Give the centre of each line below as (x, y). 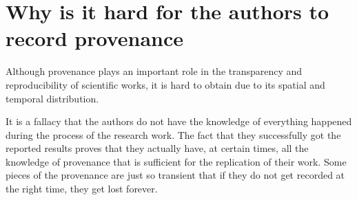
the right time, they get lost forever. (82, 189)
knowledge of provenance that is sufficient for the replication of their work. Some (176, 161)
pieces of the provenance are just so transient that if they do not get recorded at (175, 175)
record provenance (95, 38)
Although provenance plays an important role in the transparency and (154, 71)
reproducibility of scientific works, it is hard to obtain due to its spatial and (165, 84)
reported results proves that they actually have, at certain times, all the (157, 148)
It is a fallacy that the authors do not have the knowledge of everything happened (179, 121)
